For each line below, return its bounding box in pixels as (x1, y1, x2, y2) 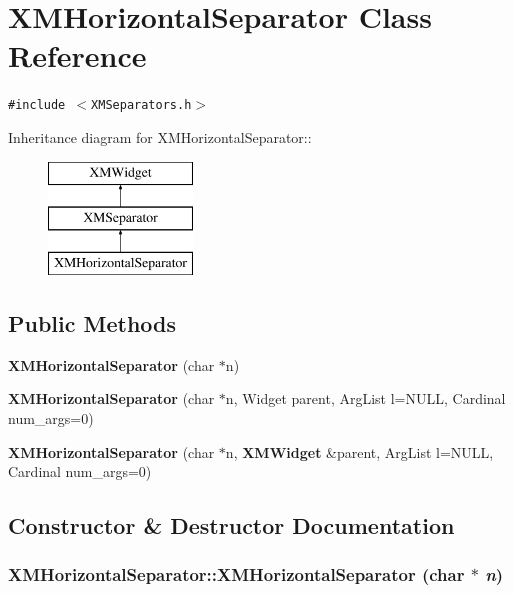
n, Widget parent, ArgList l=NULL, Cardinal (225, 388, 506, 409)
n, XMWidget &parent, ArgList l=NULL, (225, 441, 494, 462)
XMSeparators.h (91, 98, 192, 113)
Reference (8, 35, 147, 76)
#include (8, 98, 66, 113)
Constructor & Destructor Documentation (8, 510, 455, 541)
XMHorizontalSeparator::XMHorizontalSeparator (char (8, 562, 465, 587)
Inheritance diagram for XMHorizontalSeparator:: (8, 126, 312, 147)
